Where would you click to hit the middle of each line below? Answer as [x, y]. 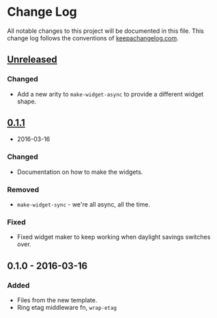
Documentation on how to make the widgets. [80, 172]
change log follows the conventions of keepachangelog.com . [93, 38]
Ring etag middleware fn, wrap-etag [67, 308]
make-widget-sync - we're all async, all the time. [84, 204]
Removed [23, 189]
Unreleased [32, 60]
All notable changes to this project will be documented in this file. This [106, 31]
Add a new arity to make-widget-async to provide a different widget [110, 94]
